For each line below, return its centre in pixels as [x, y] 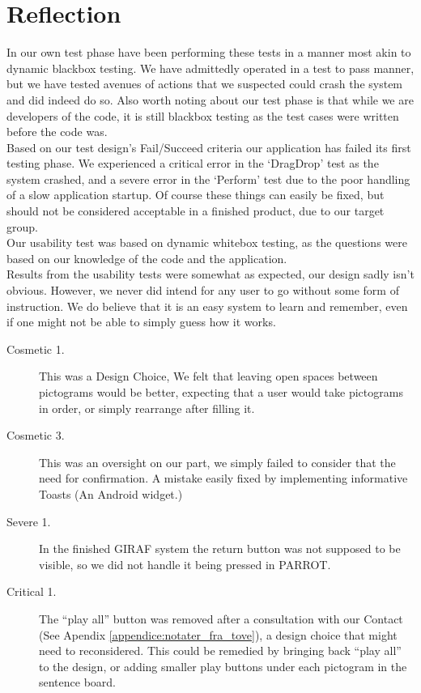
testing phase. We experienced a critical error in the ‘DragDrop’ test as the [193, 163]
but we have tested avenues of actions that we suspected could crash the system [205, 84]
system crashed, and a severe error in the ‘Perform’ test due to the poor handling [208, 179]
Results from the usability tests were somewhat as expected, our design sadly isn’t [210, 274]
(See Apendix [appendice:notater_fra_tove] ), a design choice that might [218, 634]
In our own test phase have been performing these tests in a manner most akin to [209, 52]
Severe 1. [29, 521]
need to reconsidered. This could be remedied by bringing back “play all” [220, 650]
